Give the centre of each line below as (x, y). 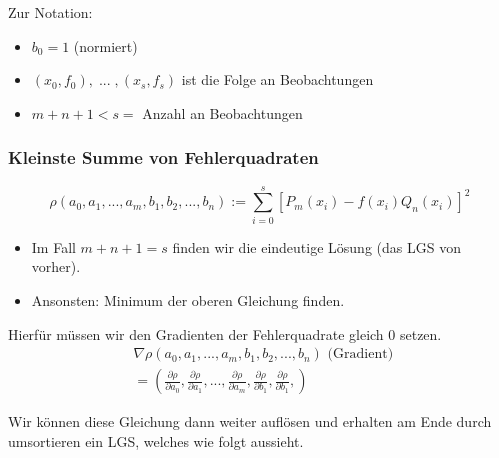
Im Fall (53, 246)
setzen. (420, 333)
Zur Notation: (50, 12)
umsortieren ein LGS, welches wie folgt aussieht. (156, 440)
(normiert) (105, 45)
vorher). (56, 266)
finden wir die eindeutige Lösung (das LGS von (316, 246)
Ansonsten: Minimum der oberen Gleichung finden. (188, 299)
